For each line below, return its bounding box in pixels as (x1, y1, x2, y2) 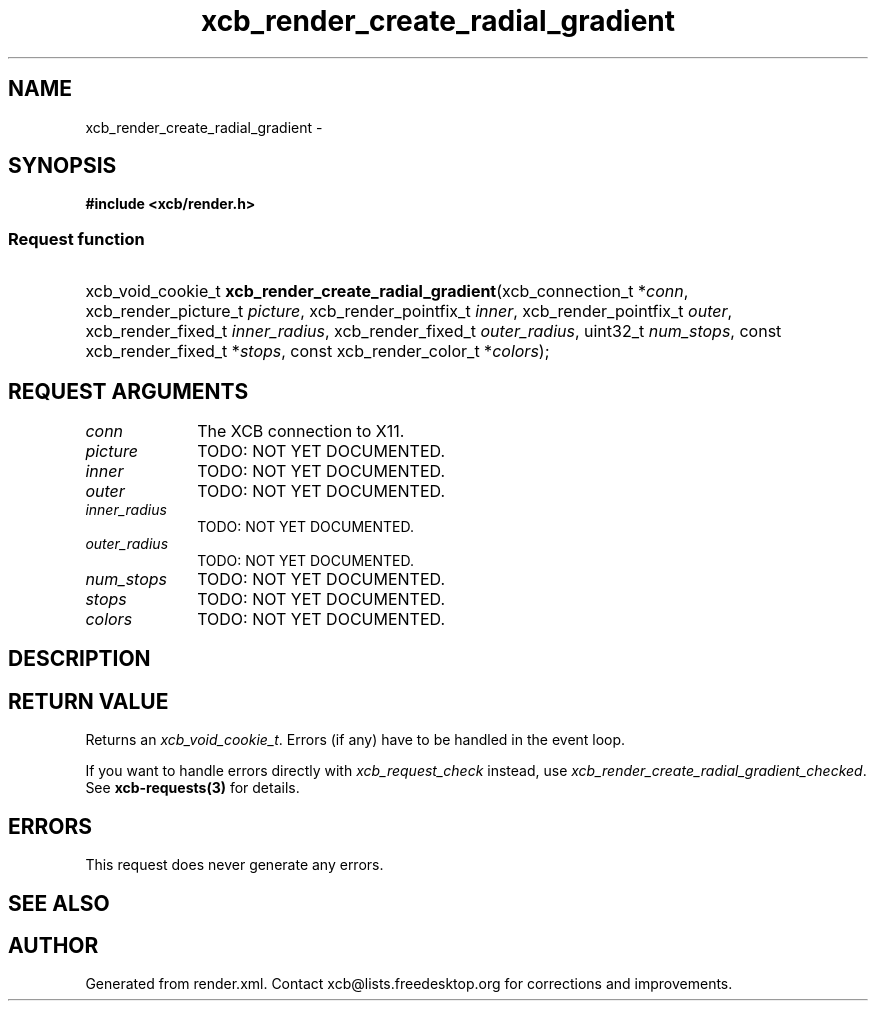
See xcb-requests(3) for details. (85, 779, 300, 797)
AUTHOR (8, 932, 99, 958)
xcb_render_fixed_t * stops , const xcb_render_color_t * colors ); (85, 341, 550, 362)
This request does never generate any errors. (85, 856, 384, 874)
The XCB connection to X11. (197, 421, 405, 442)
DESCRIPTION (8, 646, 151, 672)
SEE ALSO (8, 890, 110, 916)
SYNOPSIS (8, 153, 117, 179)
